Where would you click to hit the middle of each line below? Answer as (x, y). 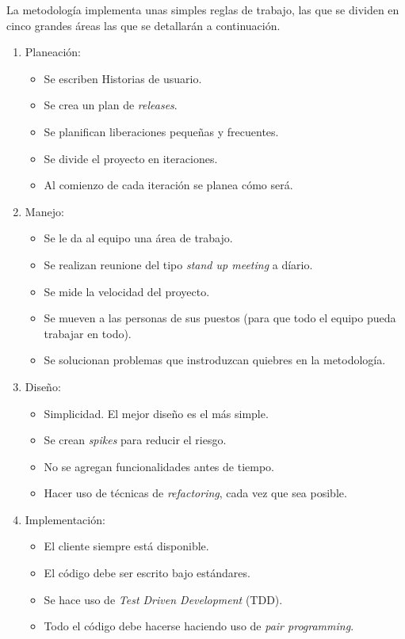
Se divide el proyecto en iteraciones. (131, 158)
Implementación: (65, 519)
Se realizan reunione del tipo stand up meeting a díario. (178, 264)
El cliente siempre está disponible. (126, 546)
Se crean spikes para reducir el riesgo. (135, 440)
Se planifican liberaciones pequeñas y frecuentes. (161, 131)
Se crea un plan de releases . (111, 105)
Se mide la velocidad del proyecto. (127, 291)
